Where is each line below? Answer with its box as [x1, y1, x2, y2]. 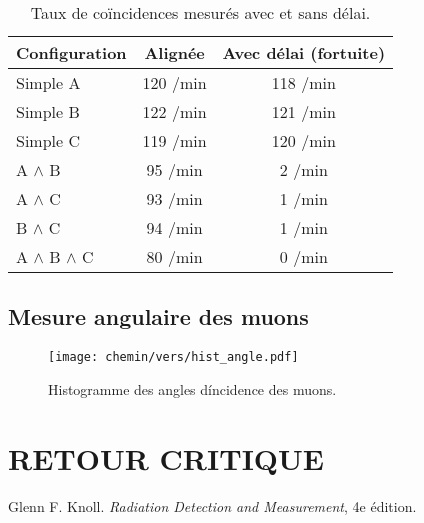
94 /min [146, 216, 203, 239]
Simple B [16, 100, 80, 123]
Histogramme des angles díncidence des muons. [48, 378, 337, 399]
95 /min [146, 158, 203, 181]
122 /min [142, 100, 207, 123]
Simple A [16, 71, 81, 94]
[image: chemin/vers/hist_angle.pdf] [48, 350, 299, 365]
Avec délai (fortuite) [222, 41, 386, 64]
